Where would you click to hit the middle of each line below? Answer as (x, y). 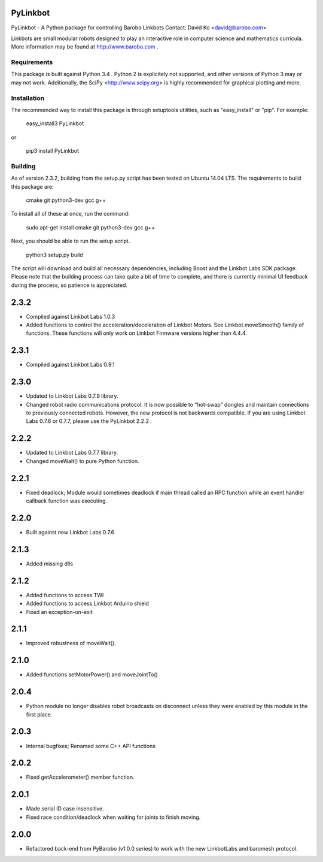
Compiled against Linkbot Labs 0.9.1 (70, 365)
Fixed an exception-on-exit (59, 612)
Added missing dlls (49, 564)
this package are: (32, 186)
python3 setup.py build (54, 255)
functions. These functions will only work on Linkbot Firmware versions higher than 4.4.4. (137, 333)
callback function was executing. (67, 501)
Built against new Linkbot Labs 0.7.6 (70, 532)
